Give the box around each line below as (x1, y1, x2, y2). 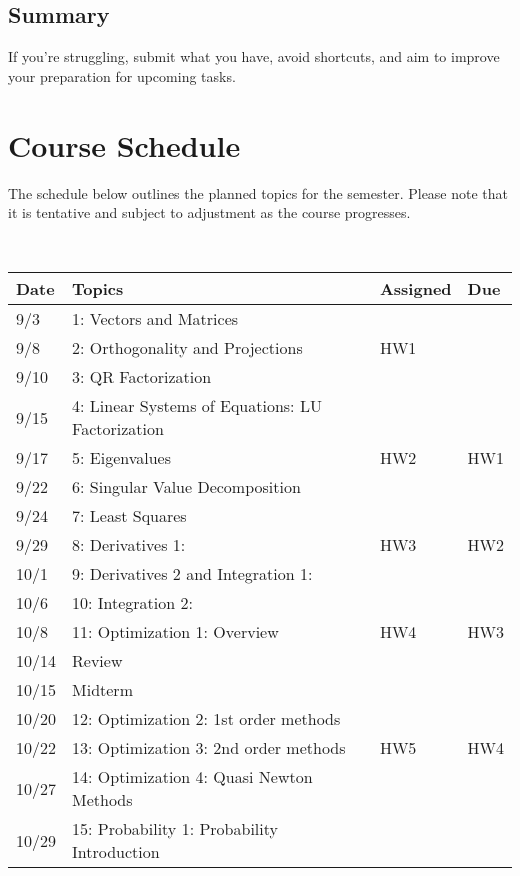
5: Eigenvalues (72, 446, 171, 470)
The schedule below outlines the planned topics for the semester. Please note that (8, 182, 509, 203)
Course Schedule (8, 124, 241, 165)
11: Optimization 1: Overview (72, 620, 279, 644)
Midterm (72, 678, 133, 702)
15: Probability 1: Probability (72, 817, 278, 841)
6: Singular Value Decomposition (72, 475, 301, 499)
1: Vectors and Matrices (72, 307, 239, 331)
